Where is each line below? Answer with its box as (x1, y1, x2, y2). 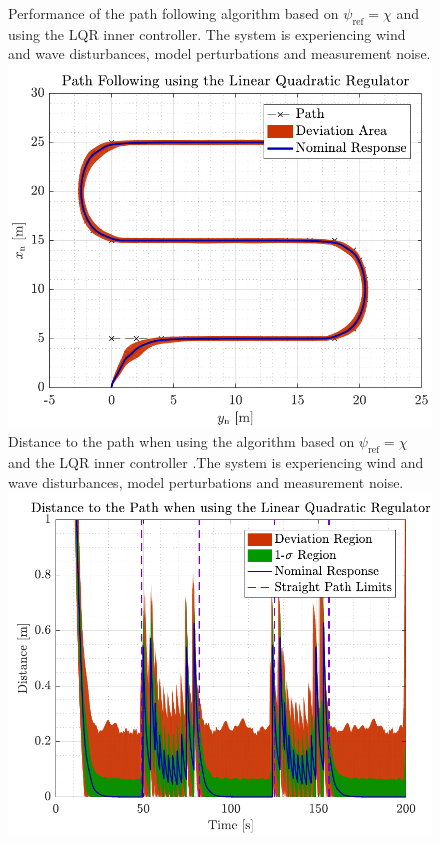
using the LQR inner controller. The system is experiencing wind (8, 23, 406, 44)
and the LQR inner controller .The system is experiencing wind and (8, 452, 424, 473)
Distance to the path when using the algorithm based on (8, 431, 355, 452)
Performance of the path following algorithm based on (8, 3, 339, 23)
